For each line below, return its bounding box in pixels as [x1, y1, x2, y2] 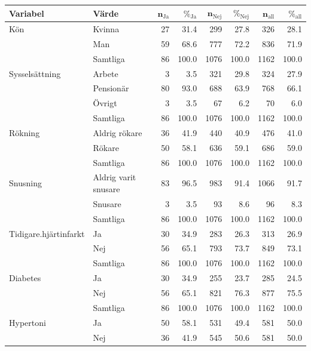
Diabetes [9, 272, 41, 284]
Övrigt [93, 97, 117, 109]
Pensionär [93, 82, 129, 94]
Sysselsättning [9, 67, 61, 79]
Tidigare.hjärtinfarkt [9, 227, 85, 239]
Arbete [93, 67, 118, 79]
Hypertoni [9, 316, 46, 328]
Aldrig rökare [93, 126, 142, 138]
